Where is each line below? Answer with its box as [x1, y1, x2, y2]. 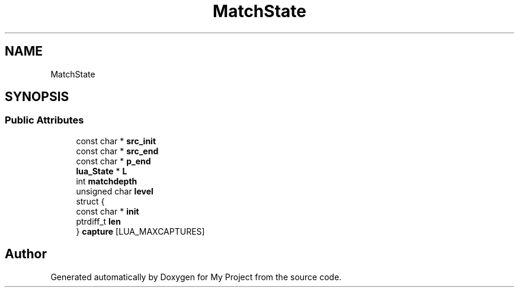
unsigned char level [76, 186, 153, 196]
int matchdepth [76, 176, 137, 186]
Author [5, 246, 47, 262]
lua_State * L [76, 166, 127, 176]
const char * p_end [76, 155, 151, 166]
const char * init [76, 206, 139, 216]
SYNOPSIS [5, 89, 69, 105]
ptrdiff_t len [76, 216, 121, 226]
